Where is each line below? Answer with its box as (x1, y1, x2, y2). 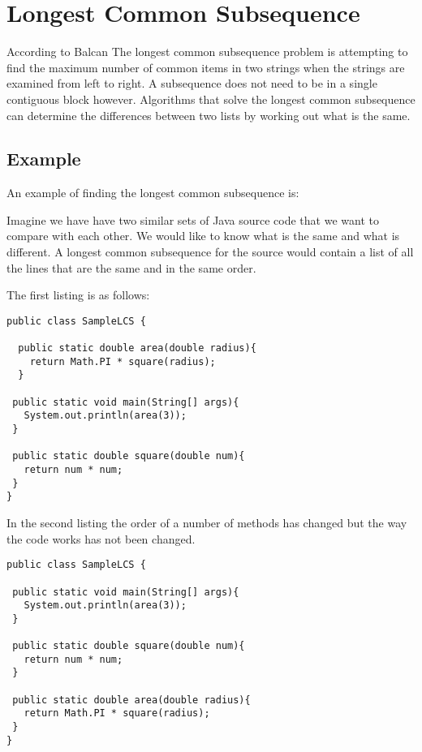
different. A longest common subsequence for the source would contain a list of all (6, 243, 414, 260)
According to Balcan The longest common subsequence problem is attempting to (6, 43, 408, 60)
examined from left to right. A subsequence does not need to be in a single (6, 75, 377, 92)
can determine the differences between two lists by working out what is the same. (6, 106, 411, 123)
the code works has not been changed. (6, 530, 196, 547)
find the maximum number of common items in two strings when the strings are (6, 58, 405, 75)
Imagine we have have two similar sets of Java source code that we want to (6, 211, 379, 228)
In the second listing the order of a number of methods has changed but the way (6, 514, 407, 531)
